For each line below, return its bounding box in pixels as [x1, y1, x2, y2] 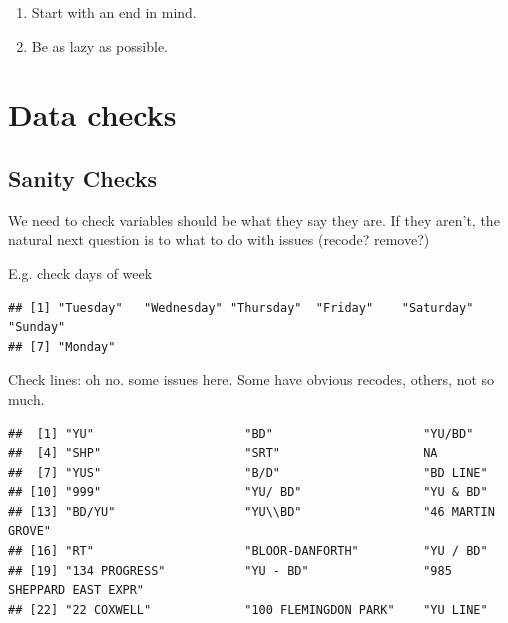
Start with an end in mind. [31, 2, 197, 22]
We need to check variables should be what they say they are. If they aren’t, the [8, 209, 500, 230]
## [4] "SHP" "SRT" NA [8, 446, 438, 461]
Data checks [8, 94, 177, 135]
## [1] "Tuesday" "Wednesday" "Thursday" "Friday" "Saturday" [8, 300, 474, 315]
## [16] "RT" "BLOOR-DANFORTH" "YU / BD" [8, 544, 488, 559]
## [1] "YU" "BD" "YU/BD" [8, 426, 474, 441]
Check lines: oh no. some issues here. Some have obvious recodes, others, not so [8, 369, 495, 390]
